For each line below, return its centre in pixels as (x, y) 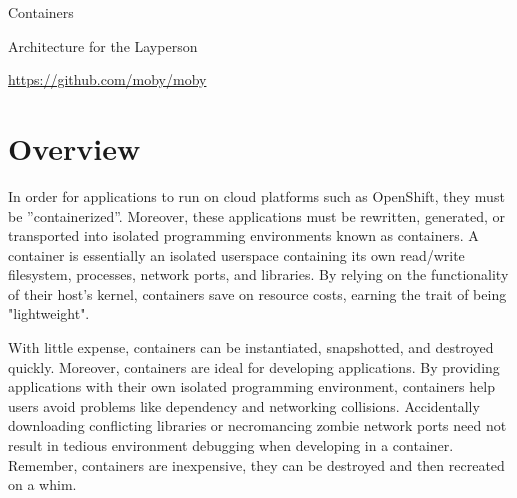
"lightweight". (49, 313)
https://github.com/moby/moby (107, 79)
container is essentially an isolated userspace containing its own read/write (236, 254)
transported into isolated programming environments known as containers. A (243, 235)
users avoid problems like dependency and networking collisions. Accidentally (244, 405)
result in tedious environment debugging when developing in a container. (231, 445)
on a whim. (42, 484)
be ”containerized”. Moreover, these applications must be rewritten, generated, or (257, 215)
